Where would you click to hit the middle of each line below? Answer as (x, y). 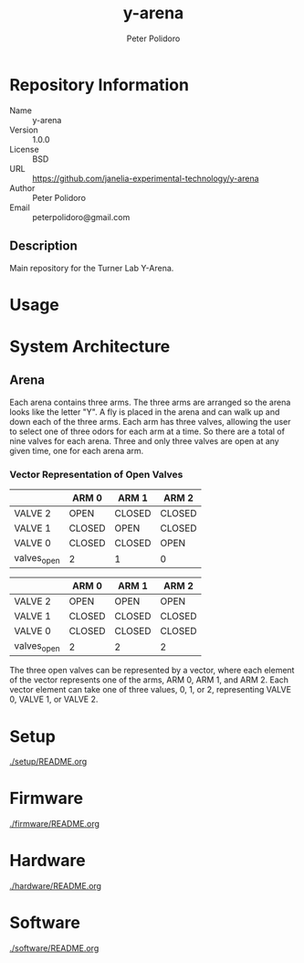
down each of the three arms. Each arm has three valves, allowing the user (150, 421)
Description (43, 246)
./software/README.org (54, 948)
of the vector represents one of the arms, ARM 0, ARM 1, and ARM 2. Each (149, 680)
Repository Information (100, 85)
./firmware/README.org (55, 824)
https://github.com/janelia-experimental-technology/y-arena (146, 178)
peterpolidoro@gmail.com (81, 217)
